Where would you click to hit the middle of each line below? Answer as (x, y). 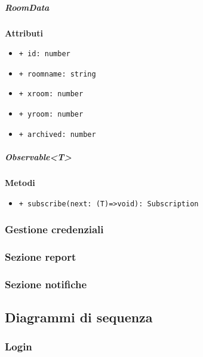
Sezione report (41, 257)
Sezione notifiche (46, 284)
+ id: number (44, 54)
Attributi (24, 33)
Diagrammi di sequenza (79, 317)
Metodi (20, 182)
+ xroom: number (51, 94)
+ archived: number (57, 134)
